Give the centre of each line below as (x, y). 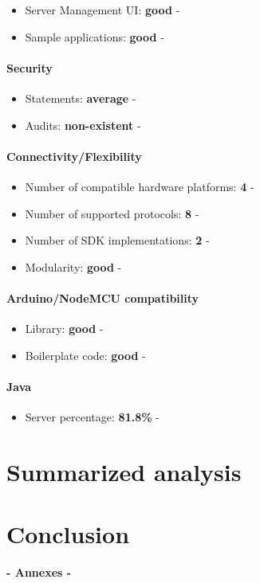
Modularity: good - (73, 266)
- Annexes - (39, 572)
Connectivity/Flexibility (74, 156)
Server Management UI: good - (102, 10)
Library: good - (64, 329)
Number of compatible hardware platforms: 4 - (140, 186)
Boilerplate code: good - (85, 355)
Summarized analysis (124, 471)
